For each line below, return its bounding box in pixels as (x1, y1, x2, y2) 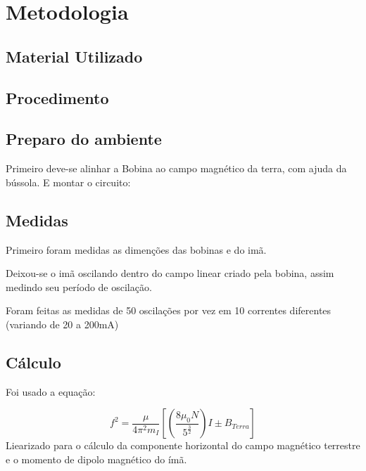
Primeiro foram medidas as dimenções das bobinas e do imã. (6, 242, 267, 257)
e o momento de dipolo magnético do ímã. (6, 451, 187, 466)
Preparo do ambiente (6, 128, 162, 150)
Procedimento (6, 86, 109, 108)
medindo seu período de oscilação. (6, 279, 152, 294)
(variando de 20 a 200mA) (6, 316, 119, 331)
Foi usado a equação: (6, 384, 96, 399)
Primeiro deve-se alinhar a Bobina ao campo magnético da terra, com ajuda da (6, 161, 347, 176)
